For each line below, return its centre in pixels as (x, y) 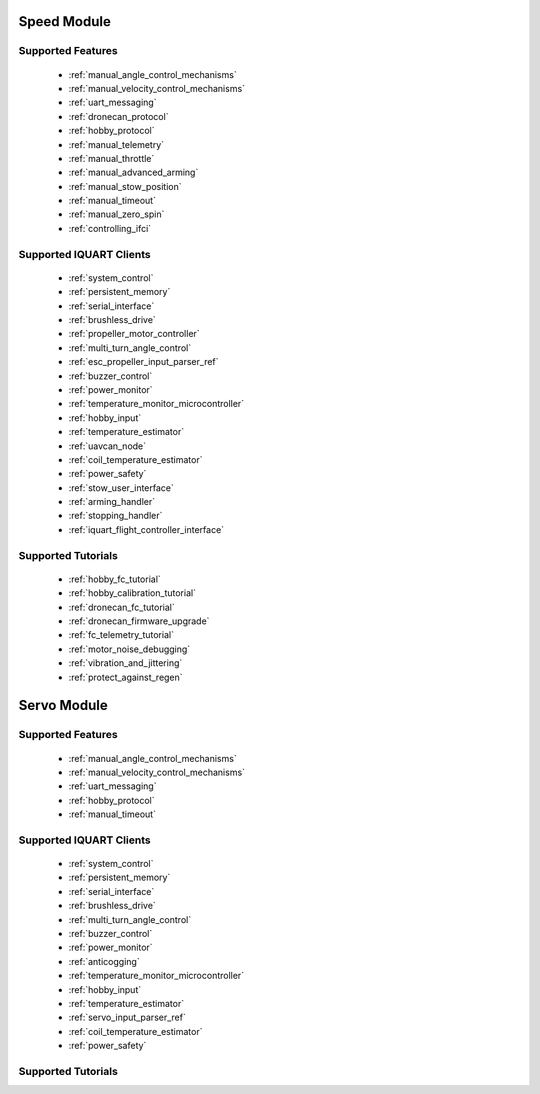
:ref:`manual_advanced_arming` (133, 172)
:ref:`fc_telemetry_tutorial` (121, 635)
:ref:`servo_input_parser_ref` (127, 1017)
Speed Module (65, 21)
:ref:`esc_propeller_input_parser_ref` (143, 362)
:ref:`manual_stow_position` (125, 186)
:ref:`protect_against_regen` (126, 677)
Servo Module (63, 705)
